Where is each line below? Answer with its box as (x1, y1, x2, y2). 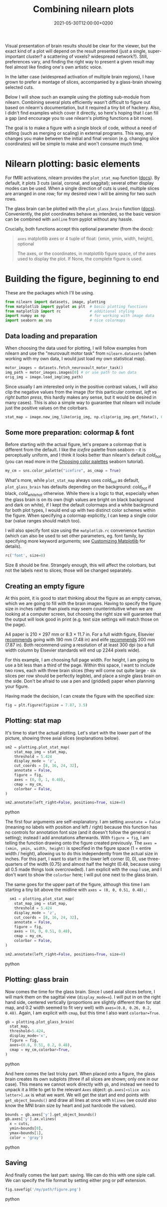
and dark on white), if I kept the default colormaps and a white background (5, 502, 159, 508)
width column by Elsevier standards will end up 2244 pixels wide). (5, 647, 141, 653)
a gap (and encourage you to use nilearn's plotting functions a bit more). (5, 115, 154, 121)
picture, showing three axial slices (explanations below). (5, 735, 120, 741)
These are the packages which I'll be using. (5, 289, 94, 295)
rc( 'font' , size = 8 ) (5, 553, 46, 558)
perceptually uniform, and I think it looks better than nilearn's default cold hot (5, 452, 161, 460)
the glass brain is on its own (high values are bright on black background (5, 496, 154, 502)
